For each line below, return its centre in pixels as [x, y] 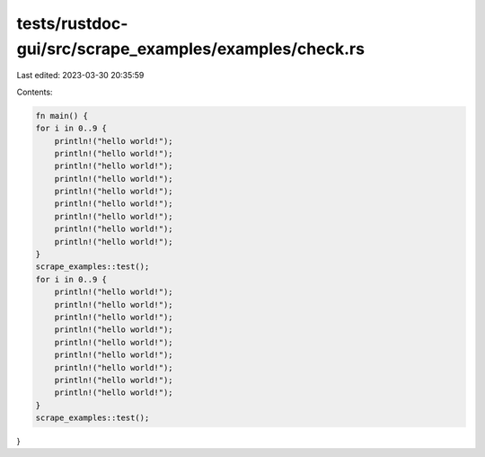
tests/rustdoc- [72, 23]
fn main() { [62, 116]
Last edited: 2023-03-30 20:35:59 [80, 76]
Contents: [35, 92]
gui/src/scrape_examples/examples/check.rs [191, 49]
